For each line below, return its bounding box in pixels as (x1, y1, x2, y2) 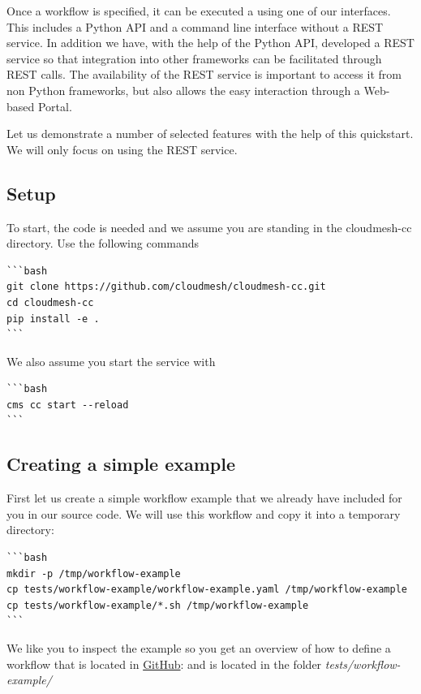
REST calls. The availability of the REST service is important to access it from (6, 66, 402, 83)
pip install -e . (6, 313, 100, 325)
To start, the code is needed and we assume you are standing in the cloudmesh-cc (6, 218, 412, 235)
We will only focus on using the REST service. (6, 140, 238, 157)
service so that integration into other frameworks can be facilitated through (6, 50, 382, 67)
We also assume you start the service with (6, 352, 216, 369)
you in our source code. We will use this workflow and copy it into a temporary (6, 505, 401, 522)
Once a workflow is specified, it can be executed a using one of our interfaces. (6, 2, 391, 19)
